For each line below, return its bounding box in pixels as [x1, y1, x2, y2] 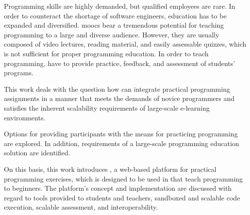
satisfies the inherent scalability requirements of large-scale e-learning [4, 102, 210, 113]
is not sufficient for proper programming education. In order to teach [4, 48, 209, 58]
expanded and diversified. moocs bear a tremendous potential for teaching [4, 20, 224, 30]
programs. [4, 67, 33, 78]
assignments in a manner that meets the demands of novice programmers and [4, 93, 235, 103]
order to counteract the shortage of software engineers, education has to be [4, 10, 227, 20]
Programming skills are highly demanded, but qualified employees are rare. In [4, 1, 235, 11]
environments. [4, 112, 46, 122]
